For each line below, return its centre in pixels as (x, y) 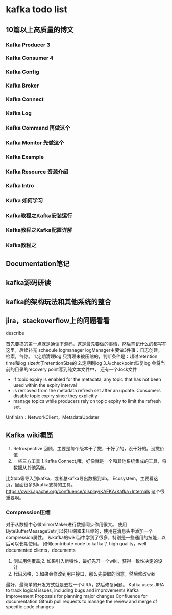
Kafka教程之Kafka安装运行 (39, 215)
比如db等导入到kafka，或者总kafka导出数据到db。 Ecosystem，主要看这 (82, 479)
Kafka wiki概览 (30, 435)
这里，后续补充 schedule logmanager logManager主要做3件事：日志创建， (84, 350)
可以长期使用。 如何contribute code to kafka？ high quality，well (78, 543)
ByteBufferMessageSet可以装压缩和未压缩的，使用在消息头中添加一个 (79, 531)
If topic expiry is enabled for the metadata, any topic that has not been (87, 379)
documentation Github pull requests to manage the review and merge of (81, 601)
